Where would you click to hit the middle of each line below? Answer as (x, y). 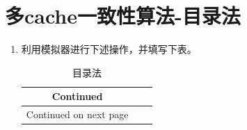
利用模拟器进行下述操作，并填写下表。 (109, 49)
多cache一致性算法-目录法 (123, 16)
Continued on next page (77, 114)
